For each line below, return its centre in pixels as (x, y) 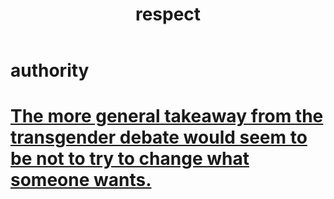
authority (50, 70)
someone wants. (81, 180)
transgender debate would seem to (159, 137)
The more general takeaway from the (167, 116)
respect (168, 14)
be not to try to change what (130, 159)
